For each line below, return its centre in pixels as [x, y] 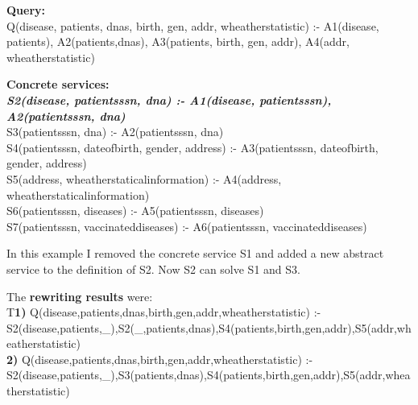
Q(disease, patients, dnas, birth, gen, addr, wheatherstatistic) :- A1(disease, [193, 25]
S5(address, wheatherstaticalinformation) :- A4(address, [144, 178]
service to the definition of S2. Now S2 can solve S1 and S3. [153, 269]
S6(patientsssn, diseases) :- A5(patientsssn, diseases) [135, 211]
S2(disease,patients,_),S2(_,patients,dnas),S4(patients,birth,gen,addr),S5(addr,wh [209, 327]
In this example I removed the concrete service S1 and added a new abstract [195, 253]
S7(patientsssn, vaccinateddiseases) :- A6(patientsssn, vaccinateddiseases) [187, 226]
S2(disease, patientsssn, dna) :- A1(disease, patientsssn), [169, 99]
